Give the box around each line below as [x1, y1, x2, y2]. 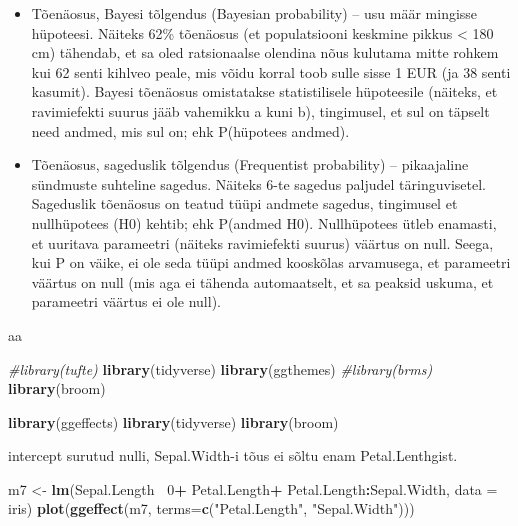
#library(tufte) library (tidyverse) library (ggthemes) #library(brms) [8, 358, 433, 379]
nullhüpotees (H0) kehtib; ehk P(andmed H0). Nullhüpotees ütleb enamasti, [31, 212, 497, 233]
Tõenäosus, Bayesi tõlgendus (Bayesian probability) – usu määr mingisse [31, 3, 478, 23]
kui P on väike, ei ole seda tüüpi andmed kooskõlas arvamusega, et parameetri [31, 252, 511, 273]
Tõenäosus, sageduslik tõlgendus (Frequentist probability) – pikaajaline [31, 154, 469, 175]
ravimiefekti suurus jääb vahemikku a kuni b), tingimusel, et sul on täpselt [31, 100, 490, 121]
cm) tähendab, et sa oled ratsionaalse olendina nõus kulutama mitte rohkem [31, 42, 499, 63]
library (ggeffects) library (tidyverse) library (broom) [8, 411, 339, 432]
